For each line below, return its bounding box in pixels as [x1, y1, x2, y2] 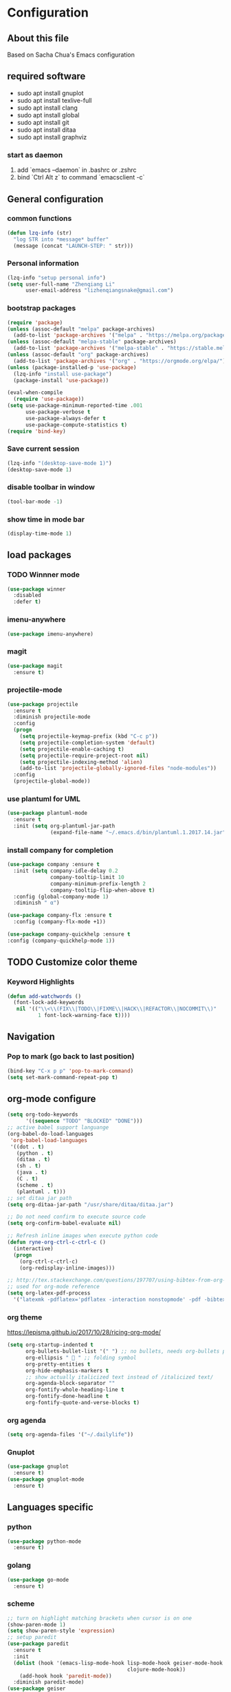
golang [7, 1561, 31, 1571]
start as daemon [7, 150, 63, 159]
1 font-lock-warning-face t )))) [37, 1012, 131, 1019]
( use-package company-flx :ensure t [7, 912, 112, 919]
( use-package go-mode [7, 1576, 69, 1583]
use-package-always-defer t [25, 415, 107, 422]
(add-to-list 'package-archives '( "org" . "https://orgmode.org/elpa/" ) [13, 357, 226, 364]
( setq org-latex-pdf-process [7, 1290, 91, 1297]
